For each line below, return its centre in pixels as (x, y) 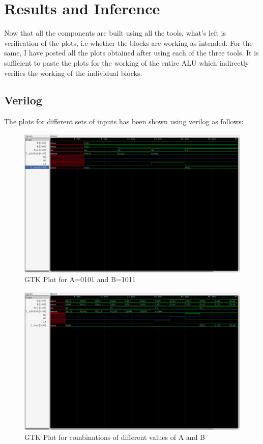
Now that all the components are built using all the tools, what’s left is (115, 33)
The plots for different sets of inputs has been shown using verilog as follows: (124, 121)
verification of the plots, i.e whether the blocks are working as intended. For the (128, 43)
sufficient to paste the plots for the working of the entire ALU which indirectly (127, 62)
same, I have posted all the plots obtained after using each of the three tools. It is (131, 53)
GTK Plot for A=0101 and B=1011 (80, 279)
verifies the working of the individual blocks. (73, 73)
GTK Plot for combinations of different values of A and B (115, 437)
